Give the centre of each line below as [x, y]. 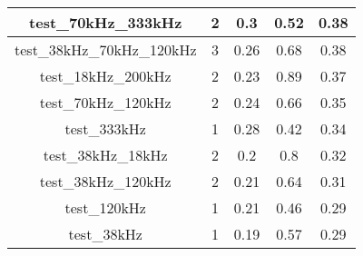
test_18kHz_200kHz [105, 76]
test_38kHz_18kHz [105, 155]
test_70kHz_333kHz [106, 22]
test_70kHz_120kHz [105, 102]
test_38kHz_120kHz [105, 181]
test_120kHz [105, 207]
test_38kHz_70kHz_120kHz [106, 49]
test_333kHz [105, 128]
